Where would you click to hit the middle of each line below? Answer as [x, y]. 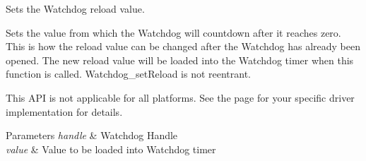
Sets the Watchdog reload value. [75, 8]
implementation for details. [64, 111]
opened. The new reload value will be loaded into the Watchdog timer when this [180, 60]
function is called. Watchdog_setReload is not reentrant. [129, 74]
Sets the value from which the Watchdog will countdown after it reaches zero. [173, 32]
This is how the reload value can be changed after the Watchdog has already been [183, 46]
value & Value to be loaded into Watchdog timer [111, 149]
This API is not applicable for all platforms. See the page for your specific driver [180, 97]
